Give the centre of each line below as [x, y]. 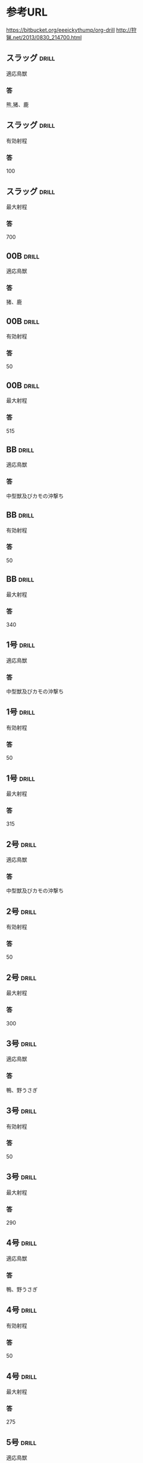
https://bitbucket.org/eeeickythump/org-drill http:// [69, 30]
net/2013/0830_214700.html [47, 37]
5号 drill [21, 1442]
